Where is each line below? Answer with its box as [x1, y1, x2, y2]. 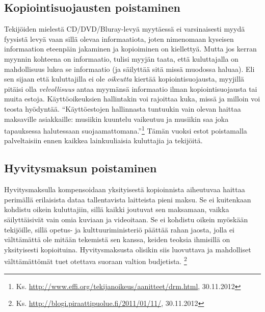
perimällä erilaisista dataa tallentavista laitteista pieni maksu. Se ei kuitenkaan [4, 194, 251, 204]
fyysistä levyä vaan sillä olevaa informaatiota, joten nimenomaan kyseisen [4, 33, 234, 44]
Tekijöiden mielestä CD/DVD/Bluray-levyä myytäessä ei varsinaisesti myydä [4, 23, 245, 34]
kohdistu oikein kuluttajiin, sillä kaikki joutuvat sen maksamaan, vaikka [4, 204, 229, 215]
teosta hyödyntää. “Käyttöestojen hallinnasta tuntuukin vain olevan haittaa [4, 103, 241, 114]
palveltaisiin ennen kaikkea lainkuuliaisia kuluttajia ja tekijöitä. [4, 135, 203, 146]
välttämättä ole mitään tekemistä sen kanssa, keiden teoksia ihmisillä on [4, 234, 230, 245]
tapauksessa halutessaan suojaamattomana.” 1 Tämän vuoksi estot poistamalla [4, 124, 247, 136]
